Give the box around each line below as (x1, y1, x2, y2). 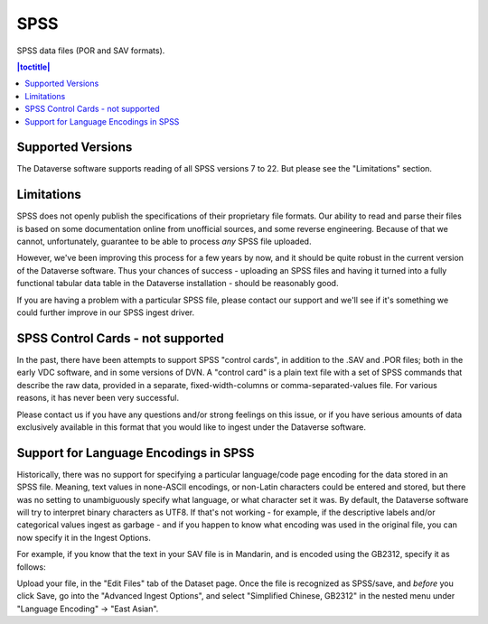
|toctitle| (16, 61, 51, 72)
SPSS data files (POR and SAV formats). (16, 45, 165, 56)
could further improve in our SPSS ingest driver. (16, 307, 195, 318)
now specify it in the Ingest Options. (16, 532, 151, 543)
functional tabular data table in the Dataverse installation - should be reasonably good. (16, 278, 339, 289)
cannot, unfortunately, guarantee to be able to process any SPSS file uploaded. (16, 236, 312, 247)
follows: (16, 561, 46, 573)
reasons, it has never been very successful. (16, 393, 180, 404)
